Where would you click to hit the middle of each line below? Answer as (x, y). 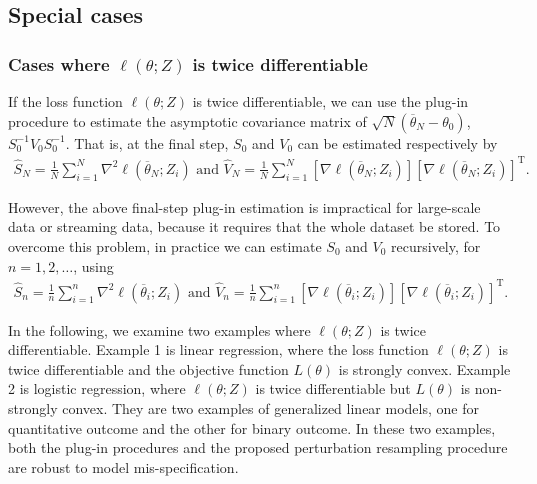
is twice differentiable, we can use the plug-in (330, 101)
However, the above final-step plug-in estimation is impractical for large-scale (244, 206)
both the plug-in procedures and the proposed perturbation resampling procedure (258, 447)
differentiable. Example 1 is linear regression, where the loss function (218, 349)
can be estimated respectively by (397, 142)
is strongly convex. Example (424, 368)
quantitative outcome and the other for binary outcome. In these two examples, (252, 427)
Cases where (59, 63)
